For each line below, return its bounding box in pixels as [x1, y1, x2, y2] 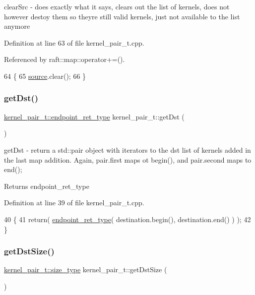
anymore [4, 21, 30, 31]
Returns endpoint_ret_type [4, 180, 89, 191]
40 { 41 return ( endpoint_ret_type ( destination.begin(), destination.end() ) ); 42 [4, 214, 251, 224]
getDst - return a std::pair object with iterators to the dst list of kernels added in [4, 144, 251, 155]
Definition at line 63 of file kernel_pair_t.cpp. [4, 37, 144, 48]
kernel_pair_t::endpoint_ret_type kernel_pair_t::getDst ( [4, 111, 185, 121]
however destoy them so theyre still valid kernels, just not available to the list [4, 11, 240, 21]
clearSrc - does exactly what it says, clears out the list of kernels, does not [4, 1, 230, 11]
